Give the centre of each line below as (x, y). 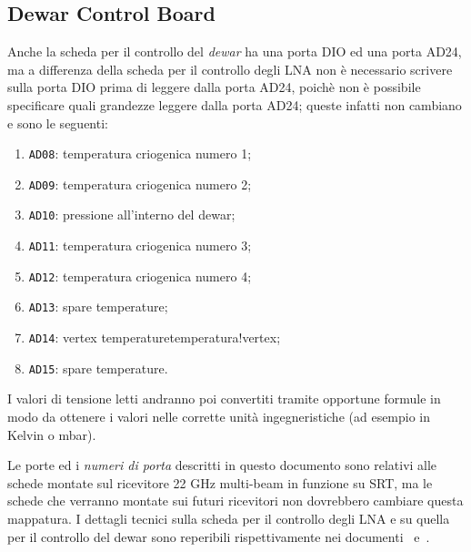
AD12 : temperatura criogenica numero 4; (140, 276)
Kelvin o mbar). (52, 434)
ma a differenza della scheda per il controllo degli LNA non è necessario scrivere (230, 69)
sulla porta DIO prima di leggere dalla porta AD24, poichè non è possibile (214, 87)
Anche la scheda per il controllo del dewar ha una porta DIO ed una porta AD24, (235, 51)
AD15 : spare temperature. (98, 368)
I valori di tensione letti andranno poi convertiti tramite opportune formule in (224, 399)
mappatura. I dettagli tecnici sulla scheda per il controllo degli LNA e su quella (229, 518)
